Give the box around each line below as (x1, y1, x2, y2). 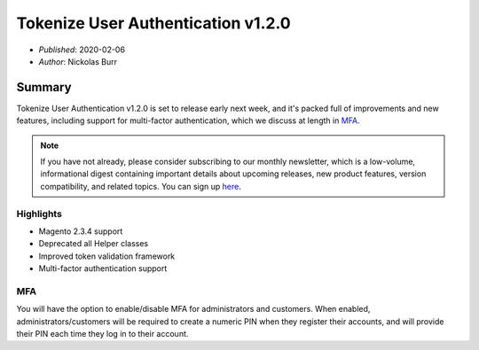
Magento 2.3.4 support (38, 226, 123, 237)
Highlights (16, 207, 62, 220)
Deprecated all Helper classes (38, 238, 149, 249)
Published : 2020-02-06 (38, 44, 126, 55)
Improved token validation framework (38, 251, 176, 261)
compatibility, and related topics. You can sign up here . (40, 181, 241, 191)
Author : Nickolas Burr (38, 56, 117, 66)
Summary (16, 80, 72, 95)
